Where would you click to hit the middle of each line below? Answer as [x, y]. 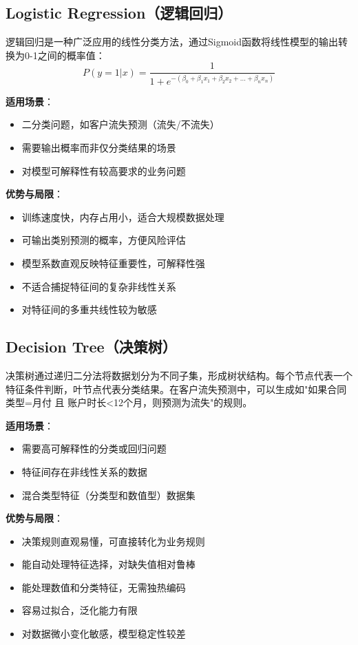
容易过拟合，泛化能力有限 [80, 610]
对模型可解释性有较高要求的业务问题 [104, 170]
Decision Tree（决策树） [91, 347]
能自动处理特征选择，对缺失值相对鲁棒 [108, 564]
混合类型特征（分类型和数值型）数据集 [108, 495]
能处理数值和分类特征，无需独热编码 [104, 587]
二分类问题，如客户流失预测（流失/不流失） [120, 124]
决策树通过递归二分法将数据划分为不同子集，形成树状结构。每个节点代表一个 [179, 375]
